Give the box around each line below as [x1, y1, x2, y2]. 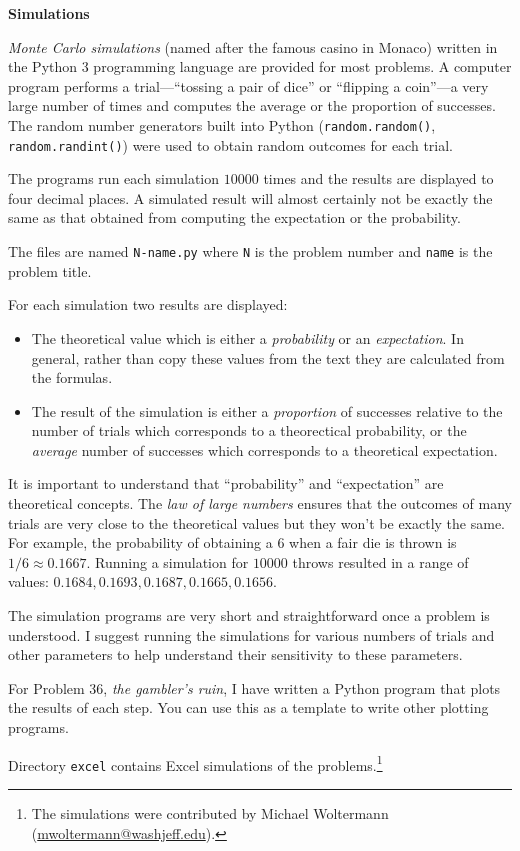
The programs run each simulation [8, 168, 220, 189]
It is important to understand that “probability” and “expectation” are [8, 473, 444, 494]
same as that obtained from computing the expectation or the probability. [8, 207, 461, 228]
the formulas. [31, 367, 113, 388]
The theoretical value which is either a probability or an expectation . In [31, 327, 464, 348]
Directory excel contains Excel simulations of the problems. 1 [8, 751, 383, 775]
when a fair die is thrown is [289, 532, 457, 553]
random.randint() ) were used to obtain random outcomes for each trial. [8, 134, 454, 155]
